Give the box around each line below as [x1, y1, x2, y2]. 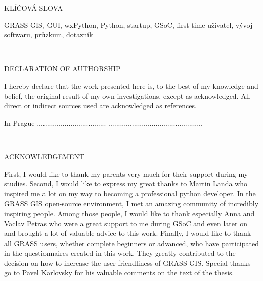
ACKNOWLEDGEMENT [4, 151, 84, 162]
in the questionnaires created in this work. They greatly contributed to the [4, 248, 236, 258]
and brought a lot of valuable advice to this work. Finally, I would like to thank [4, 228, 251, 238]
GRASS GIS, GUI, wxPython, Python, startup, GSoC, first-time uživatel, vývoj [4, 19, 253, 30]
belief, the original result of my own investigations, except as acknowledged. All [4, 90, 250, 101]
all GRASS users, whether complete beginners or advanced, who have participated [4, 237, 259, 248]
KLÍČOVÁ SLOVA [4, 3, 63, 13]
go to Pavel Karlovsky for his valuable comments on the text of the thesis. [4, 267, 234, 278]
